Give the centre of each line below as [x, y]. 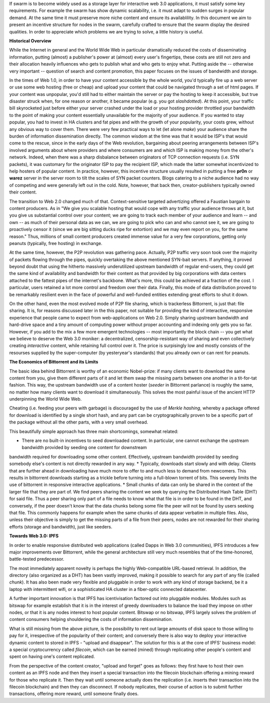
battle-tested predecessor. [37, 559]
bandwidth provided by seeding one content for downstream [84, 447]
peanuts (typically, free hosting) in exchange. [56, 243]
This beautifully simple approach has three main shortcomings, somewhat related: [94, 431]
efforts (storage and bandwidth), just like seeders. [61, 526]
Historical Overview [30, 40]
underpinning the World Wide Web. [45, 399]
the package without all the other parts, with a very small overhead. [79, 422]
